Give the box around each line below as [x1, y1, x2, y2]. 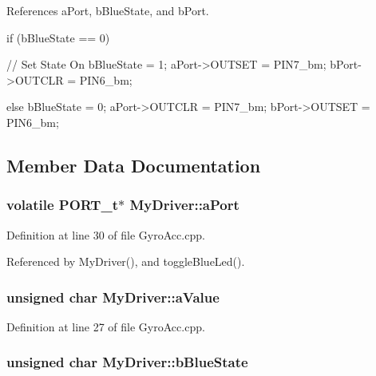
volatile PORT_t [6, 195, 118, 215]
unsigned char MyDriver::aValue [6, 287, 220, 307]
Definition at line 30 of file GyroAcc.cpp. [6, 226, 205, 243]
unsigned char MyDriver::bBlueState [6, 352, 248, 372]
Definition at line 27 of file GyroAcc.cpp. [6, 318, 205, 334]
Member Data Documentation [6, 152, 261, 177]
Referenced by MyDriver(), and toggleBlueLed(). [6, 253, 245, 270]
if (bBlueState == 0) [6, 29, 110, 46]
